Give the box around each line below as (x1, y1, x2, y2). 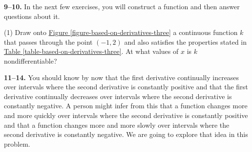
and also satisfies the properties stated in (124, 36, 247, 47)
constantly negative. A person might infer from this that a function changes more (4, 101, 248, 111)
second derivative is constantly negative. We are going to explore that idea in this (4, 129, 248, 139)
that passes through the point (4, 36, 93, 47)
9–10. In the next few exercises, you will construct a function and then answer (4, 1, 240, 11)
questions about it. (4, 11, 60, 21)
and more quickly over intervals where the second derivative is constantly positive (4, 110, 248, 120)
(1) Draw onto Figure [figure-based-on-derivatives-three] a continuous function (4, 27, 238, 37)
